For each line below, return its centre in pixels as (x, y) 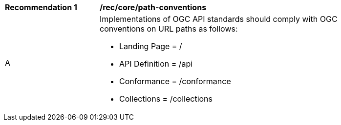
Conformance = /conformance (175, 81)
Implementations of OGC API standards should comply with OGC (219, 19)
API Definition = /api (156, 64)
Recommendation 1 (41, 7)
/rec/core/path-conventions (153, 7)
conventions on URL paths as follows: (169, 29)
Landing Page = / (151, 46)
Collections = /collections (166, 99)
